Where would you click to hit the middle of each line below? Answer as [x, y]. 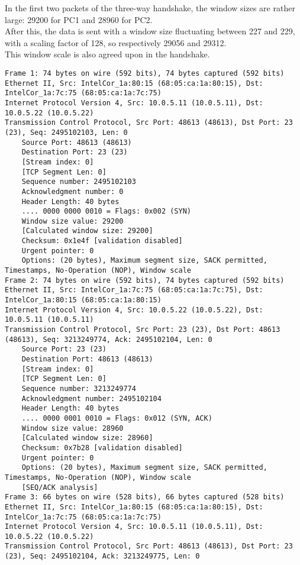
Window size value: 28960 [72, 428]
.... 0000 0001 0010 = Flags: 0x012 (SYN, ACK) [117, 418]
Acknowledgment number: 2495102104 [91, 398]
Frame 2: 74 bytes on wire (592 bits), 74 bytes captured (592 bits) [145, 280]
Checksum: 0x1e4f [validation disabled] [102, 241]
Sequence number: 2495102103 [79, 182]
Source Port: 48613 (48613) [77, 142]
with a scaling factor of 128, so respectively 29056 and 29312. [116, 42]
